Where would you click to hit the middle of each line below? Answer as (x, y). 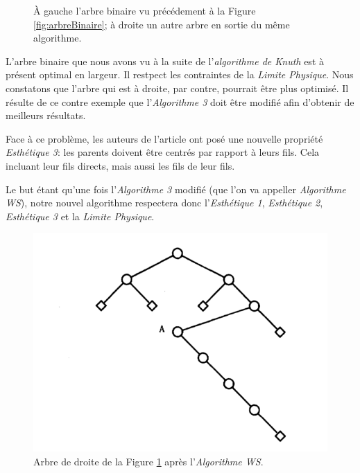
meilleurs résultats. (46, 115)
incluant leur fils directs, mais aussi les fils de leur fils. (120, 165)
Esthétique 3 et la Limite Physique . (80, 216)
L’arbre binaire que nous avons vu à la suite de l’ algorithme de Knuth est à (165, 61)
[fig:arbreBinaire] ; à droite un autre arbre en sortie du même (162, 24)
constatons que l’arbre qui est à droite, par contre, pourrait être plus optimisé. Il (177, 88)
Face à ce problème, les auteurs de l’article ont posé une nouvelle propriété (164, 138)
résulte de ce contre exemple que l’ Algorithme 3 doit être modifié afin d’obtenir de (180, 101)
